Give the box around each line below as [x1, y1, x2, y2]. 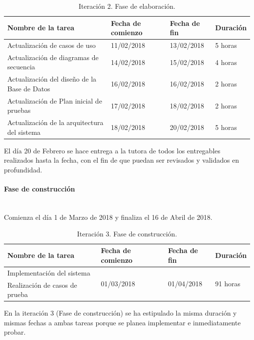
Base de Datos [7, 83, 50, 93]
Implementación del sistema [7, 267, 90, 277]
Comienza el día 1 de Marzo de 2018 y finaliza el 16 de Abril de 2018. [4, 212, 212, 222]
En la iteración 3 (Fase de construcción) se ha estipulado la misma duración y [4, 308, 237, 318]
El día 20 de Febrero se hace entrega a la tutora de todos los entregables [4, 145, 221, 155]
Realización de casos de [7, 279, 77, 290]
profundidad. [4, 165, 42, 175]
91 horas [215, 278, 241, 288]
